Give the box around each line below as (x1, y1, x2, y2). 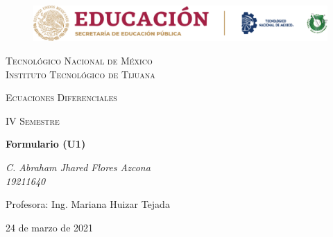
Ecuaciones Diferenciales (6, 90, 117, 105)
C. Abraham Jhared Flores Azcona (6, 159, 151, 174)
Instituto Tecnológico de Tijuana (6, 67, 155, 81)
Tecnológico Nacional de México (6, 53, 153, 67)
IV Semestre (6, 113, 60, 128)
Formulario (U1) (6, 137, 86, 151)
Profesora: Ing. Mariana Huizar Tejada (6, 197, 170, 211)
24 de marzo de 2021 (6, 220, 94, 234)
